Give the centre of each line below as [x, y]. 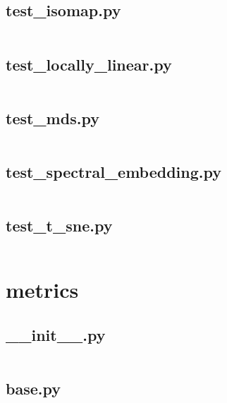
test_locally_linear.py [89, 64]
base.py [33, 388]
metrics [42, 290]
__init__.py [56, 334]
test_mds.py [53, 118]
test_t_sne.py [59, 225]
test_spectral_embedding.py [114, 172]
